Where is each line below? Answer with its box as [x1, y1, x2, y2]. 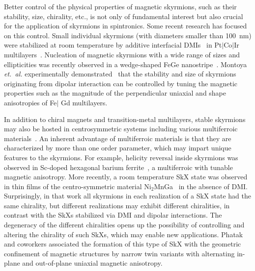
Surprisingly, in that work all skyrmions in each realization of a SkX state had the [4, 191, 251, 201]
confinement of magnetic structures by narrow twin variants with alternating [4, 248, 235, 258]
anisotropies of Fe [4, 97, 57, 107]
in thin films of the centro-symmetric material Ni [4, 181, 151, 191]
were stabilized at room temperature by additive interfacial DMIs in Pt [4, 40, 222, 50]
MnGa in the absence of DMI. [154, 181, 248, 191]
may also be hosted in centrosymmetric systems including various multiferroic [4, 123, 238, 134]
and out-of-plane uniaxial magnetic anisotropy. [22, 258, 163, 268]
